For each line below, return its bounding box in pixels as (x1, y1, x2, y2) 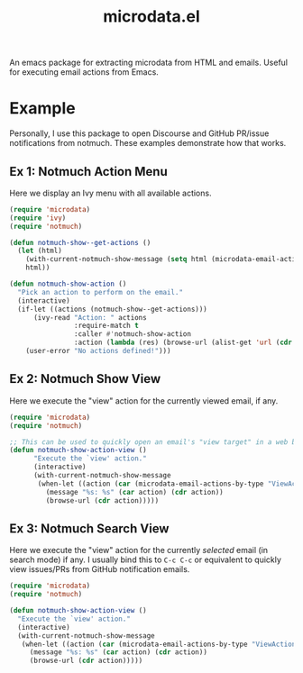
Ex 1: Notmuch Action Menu (9, 164, 169, 179)
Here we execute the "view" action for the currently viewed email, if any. (9, 395, 279, 406)
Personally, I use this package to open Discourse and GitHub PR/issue (9, 128, 270, 139)
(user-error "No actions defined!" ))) (25, 347, 171, 356)
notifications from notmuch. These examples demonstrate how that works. (9, 138, 287, 149)
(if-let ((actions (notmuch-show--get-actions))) (17, 305, 207, 314)
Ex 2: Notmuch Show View (9, 371, 161, 387)
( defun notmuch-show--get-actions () (9, 238, 151, 247)
